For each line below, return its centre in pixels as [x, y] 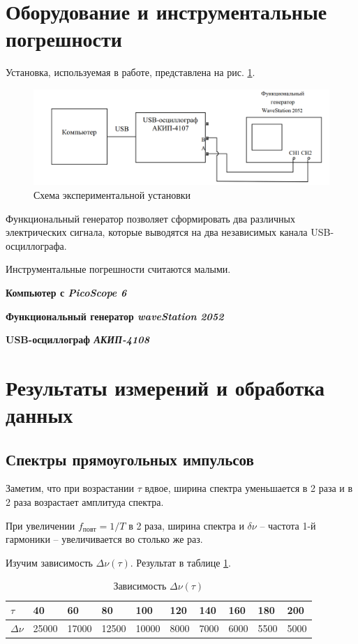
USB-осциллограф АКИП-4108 [77, 339]
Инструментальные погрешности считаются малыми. [118, 269]
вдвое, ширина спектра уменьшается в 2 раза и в [249, 488]
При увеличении [40, 525]
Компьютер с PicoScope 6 [66, 292]
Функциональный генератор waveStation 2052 [115, 316]
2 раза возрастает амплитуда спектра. [85, 502]
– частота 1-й [288, 525]
